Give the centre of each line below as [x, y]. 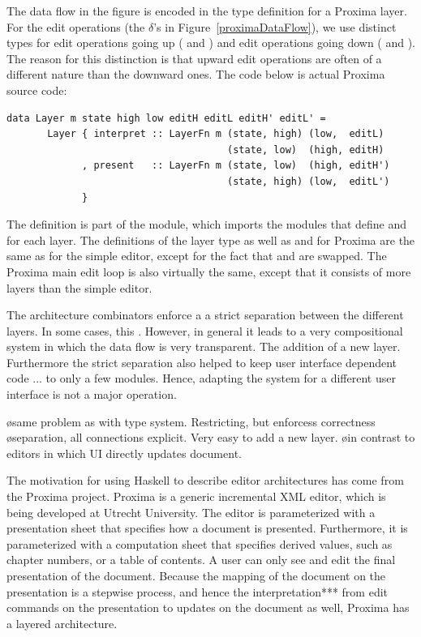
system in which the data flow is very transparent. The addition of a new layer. [204, 346]
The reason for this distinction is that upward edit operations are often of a [194, 58]
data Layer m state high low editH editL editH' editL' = [166, 118]
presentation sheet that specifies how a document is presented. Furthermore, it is [207, 528]
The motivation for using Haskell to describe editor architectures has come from [205, 480]
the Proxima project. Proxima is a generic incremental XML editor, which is [196, 496]
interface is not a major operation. [92, 394]
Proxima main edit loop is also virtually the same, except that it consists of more [209, 271]
